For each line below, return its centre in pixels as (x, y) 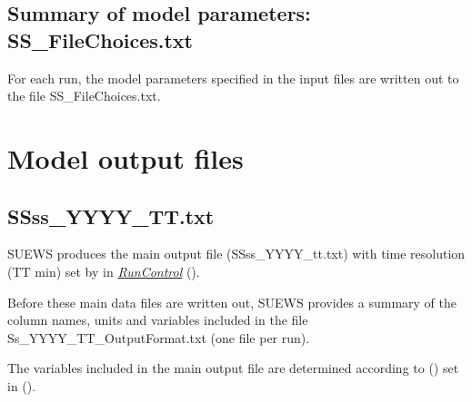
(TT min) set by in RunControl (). (104, 271)
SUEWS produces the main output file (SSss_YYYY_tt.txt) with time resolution (236, 254)
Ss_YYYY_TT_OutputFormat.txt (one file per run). (159, 337)
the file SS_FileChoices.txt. (84, 96)
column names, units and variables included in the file (158, 320)
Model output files (126, 157)
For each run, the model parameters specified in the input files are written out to (233, 78)
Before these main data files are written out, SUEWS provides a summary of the (232, 302)
